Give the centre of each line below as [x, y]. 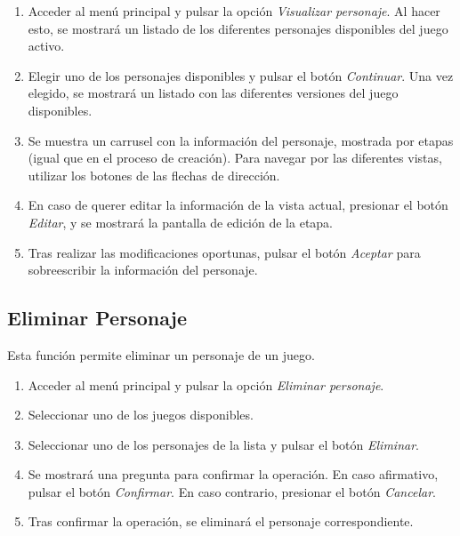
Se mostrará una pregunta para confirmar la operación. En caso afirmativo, [233, 474]
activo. [46, 46]
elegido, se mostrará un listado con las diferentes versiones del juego [213, 93]
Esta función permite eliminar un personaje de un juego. [161, 354]
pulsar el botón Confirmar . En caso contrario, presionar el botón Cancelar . [232, 491]
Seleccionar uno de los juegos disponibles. [141, 415]
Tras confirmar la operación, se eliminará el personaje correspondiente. [221, 521]
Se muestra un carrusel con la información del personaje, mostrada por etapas [241, 140]
